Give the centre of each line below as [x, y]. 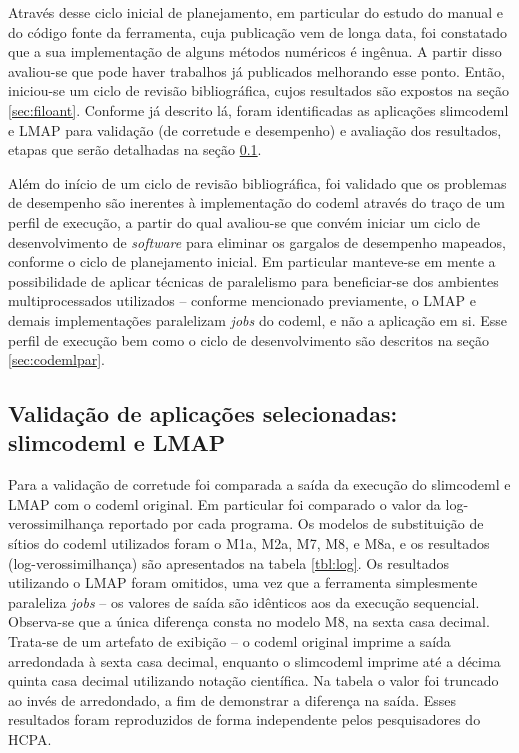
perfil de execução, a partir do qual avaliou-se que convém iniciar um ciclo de [244, 221]
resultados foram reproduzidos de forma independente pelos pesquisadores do [244, 719]
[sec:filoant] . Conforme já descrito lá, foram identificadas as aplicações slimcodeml [258, 109]
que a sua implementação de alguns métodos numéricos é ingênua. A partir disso [255, 51]
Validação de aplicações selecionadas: [203, 413]
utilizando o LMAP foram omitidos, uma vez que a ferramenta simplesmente [243, 582]
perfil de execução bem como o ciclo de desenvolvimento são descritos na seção [249, 339]
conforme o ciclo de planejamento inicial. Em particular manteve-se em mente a [252, 261]
